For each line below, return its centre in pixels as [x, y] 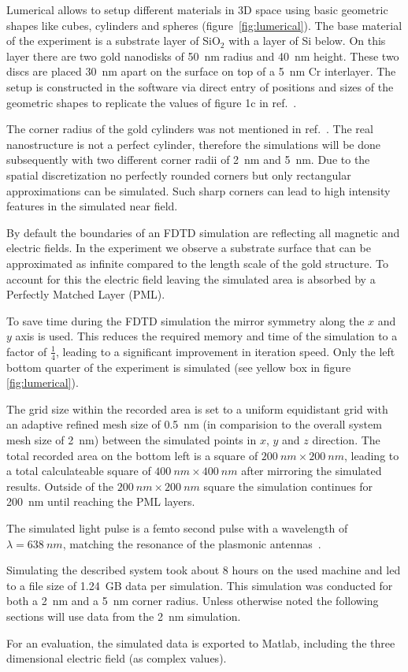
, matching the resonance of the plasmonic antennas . [192, 543]
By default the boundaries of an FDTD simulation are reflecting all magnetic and [203, 232]
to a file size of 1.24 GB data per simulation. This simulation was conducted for [200, 585]
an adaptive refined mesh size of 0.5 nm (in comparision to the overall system [194, 424]
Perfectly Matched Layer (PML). [86, 294]
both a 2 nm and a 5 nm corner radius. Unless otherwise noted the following [193, 601]
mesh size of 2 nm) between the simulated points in [132, 440]
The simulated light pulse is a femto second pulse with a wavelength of [177, 528]
